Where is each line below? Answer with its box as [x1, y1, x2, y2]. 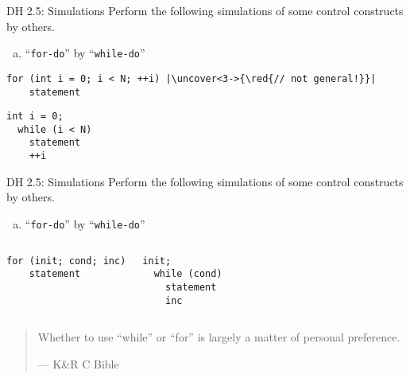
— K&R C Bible [37, 355, 119, 372]
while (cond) [153, 268, 222, 280]
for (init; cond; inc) [6, 255, 126, 267]
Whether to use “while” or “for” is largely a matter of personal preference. [37, 329, 400, 345]
